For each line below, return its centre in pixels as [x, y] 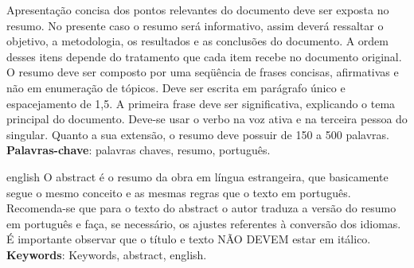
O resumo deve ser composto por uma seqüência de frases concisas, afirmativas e [203, 72]
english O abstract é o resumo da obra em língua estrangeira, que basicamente [197, 176]
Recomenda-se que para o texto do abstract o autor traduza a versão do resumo [201, 208]
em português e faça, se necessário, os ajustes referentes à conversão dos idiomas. [204, 223]
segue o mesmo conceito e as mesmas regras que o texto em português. [179, 192]
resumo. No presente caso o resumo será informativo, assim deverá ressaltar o [195, 25]
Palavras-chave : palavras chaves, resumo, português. [139, 150]
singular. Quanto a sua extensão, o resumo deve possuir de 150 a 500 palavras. [198, 134]
